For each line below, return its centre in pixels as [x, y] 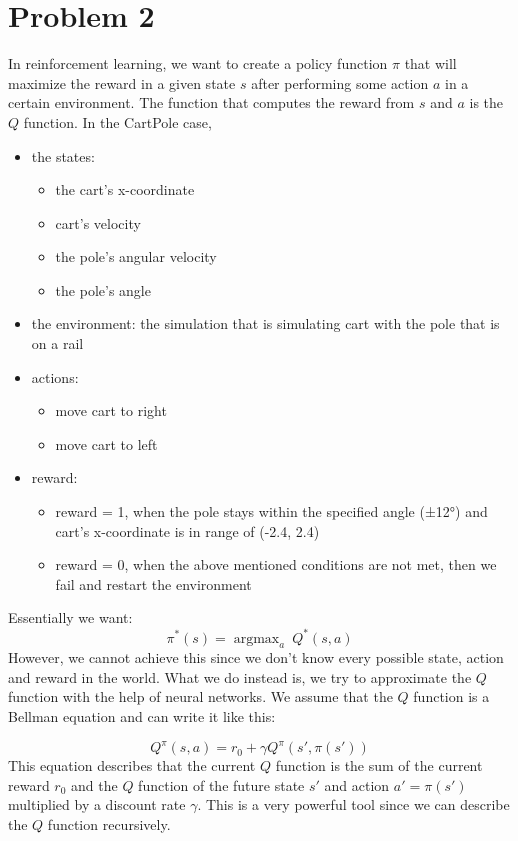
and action [357, 784]
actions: [55, 376]
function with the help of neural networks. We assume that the [200, 696]
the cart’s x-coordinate [125, 189]
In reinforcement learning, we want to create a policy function [198, 63]
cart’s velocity [98, 222]
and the [94, 784]
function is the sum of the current [379, 765]
